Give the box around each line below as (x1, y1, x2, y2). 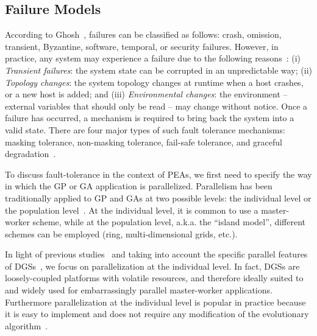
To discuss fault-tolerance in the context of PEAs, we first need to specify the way (5, 167, 312, 180)
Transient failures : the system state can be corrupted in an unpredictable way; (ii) (5, 63, 312, 76)
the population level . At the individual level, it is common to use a (5, 203, 258, 216)
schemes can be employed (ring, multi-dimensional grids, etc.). (5, 227, 238, 240)
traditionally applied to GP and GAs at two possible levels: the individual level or (5, 191, 312, 204)
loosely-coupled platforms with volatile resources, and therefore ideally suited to (5, 271, 304, 284)
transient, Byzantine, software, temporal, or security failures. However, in (5, 40, 279, 52)
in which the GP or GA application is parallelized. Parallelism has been (5, 180, 272, 192)
